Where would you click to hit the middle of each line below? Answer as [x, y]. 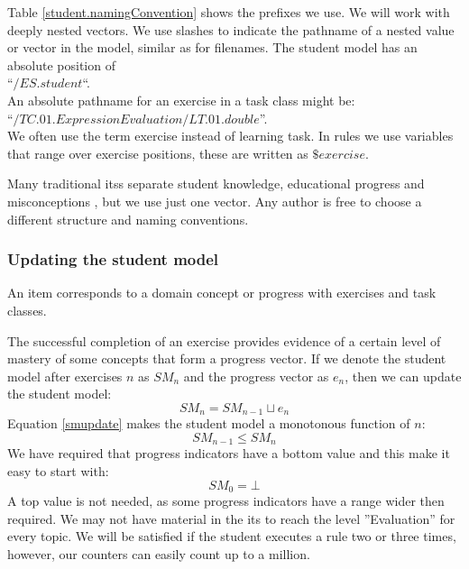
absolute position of [61, 64]
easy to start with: [58, 471]
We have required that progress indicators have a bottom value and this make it [229, 453]
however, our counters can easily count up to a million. [159, 553]
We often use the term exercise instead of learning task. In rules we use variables [230, 136]
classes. [27, 310]
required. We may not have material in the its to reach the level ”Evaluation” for [231, 518]
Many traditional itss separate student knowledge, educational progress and [216, 184]
